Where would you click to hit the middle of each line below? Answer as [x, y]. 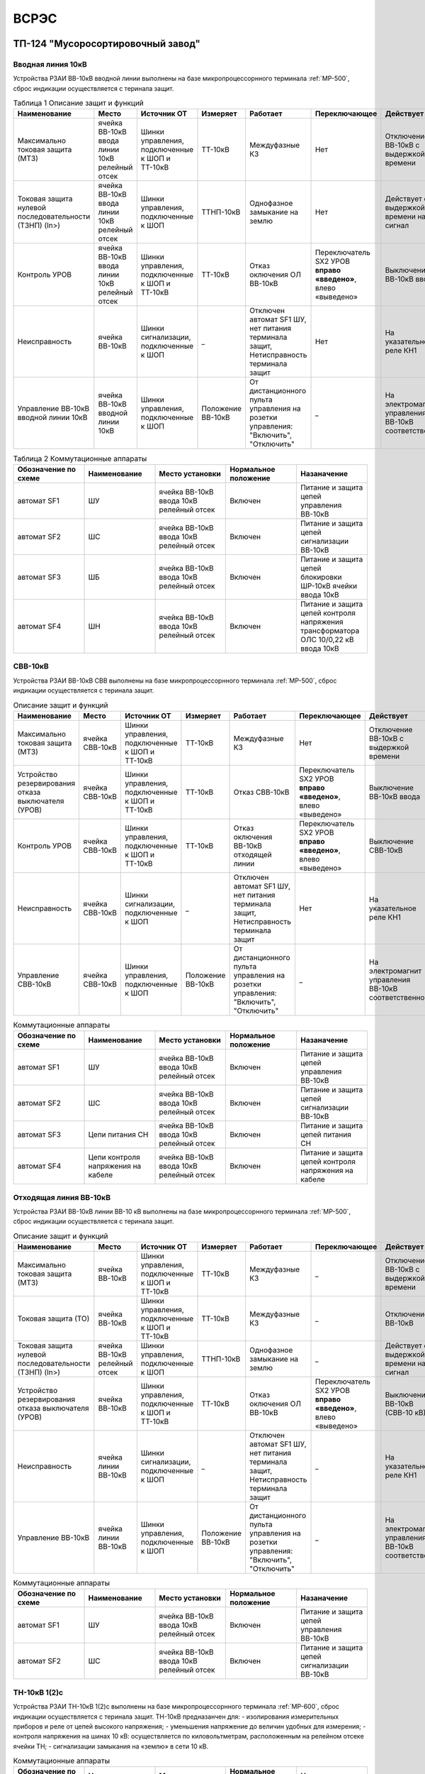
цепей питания [326, 1135]
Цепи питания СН [118, 1135]
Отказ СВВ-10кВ [261, 792]
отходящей [253, 854]
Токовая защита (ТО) [53, 1318]
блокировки [321, 577]
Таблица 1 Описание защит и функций [79, 103]
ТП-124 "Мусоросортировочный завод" [107, 44]
